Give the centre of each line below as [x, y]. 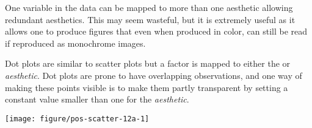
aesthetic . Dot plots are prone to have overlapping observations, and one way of [154, 75]
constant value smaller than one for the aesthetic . [97, 99]
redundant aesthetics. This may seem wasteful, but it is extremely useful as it [150, 19]
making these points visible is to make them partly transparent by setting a [147, 87]
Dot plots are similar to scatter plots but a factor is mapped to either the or [148, 63]
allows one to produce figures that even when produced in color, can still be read [156, 31]
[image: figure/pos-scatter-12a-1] [77, 119]
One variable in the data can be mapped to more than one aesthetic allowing [149, 7]
